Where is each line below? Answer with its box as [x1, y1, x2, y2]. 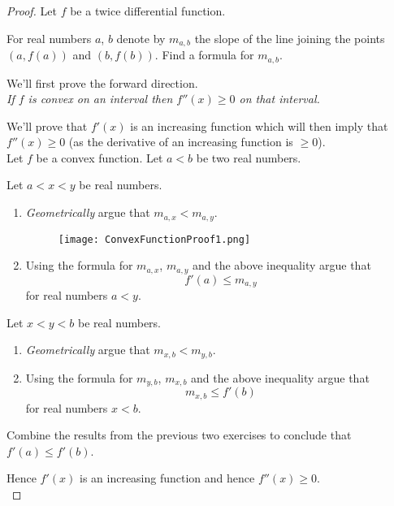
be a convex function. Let [36, 149, 163, 166]
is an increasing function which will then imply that [130, 117, 388, 134]
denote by [116, 29, 166, 46]
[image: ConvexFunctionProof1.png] [58, 233, 251, 245]
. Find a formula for [154, 46, 254, 63]
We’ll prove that [6, 117, 88, 134]
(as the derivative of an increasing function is [68, 133, 293, 150]
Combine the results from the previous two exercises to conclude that [6, 426, 352, 443]
